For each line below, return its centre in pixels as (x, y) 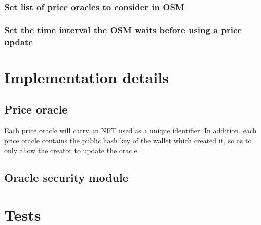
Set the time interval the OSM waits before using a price (123, 30)
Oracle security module (66, 178)
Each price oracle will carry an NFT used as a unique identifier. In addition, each (130, 130)
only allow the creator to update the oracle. (72, 150)
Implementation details (86, 77)
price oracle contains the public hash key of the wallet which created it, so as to (128, 140)
